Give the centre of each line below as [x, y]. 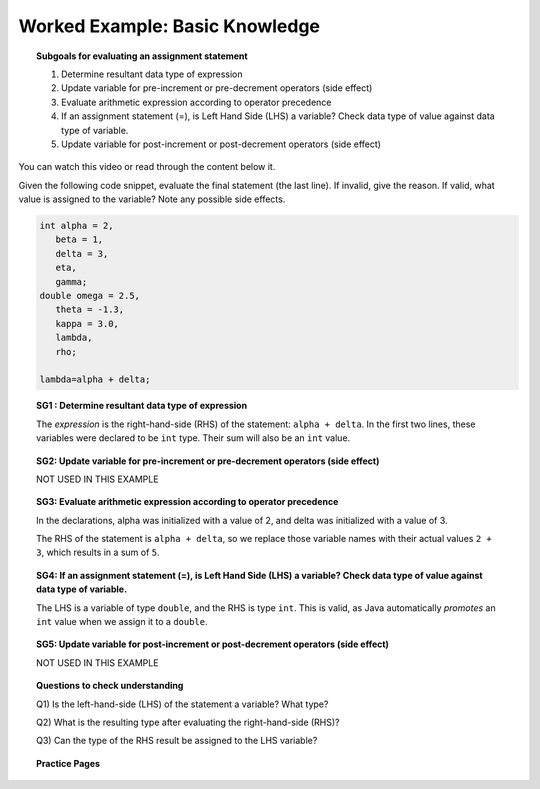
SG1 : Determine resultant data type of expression [142, 406]
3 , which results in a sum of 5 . [98, 552]
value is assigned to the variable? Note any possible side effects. [152, 199]
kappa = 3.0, [87, 323]
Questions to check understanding [110, 686]
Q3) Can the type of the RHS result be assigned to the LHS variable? [177, 741]
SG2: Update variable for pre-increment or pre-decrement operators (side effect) [208, 461]
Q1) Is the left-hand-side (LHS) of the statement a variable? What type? [182, 704]
